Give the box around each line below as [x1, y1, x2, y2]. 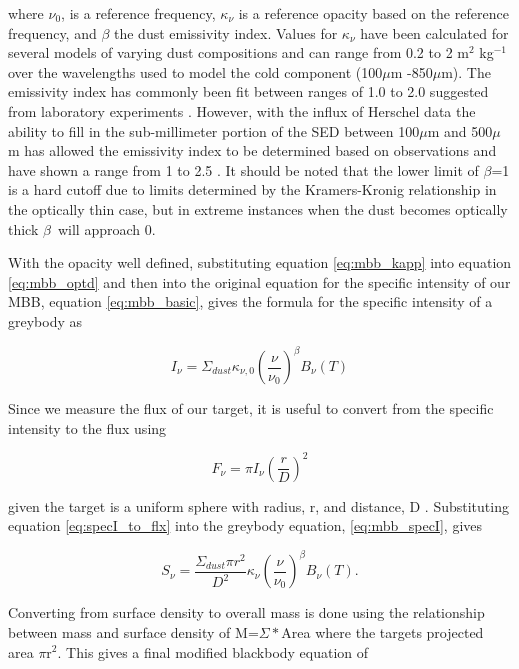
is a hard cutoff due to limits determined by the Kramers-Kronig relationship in [8, 179, 497, 200]
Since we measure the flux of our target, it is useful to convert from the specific [8, 398, 494, 418]
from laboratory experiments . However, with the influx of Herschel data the [8, 100, 476, 121]
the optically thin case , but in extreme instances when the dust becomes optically [8, 198, 508, 219]
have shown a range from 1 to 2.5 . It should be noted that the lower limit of [8, 159, 479, 180]
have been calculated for [360, 22, 509, 43]
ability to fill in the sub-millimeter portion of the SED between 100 [8, 120, 420, 141]
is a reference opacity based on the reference [238, 3, 509, 23]
